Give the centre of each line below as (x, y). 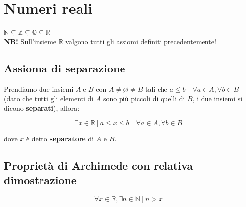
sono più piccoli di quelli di (144, 98)
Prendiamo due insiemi (39, 88)
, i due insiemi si (217, 98)
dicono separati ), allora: (42, 108)
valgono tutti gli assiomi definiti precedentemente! (141, 41)
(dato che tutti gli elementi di (49, 98)
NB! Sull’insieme (30, 41)
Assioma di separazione (65, 68)
